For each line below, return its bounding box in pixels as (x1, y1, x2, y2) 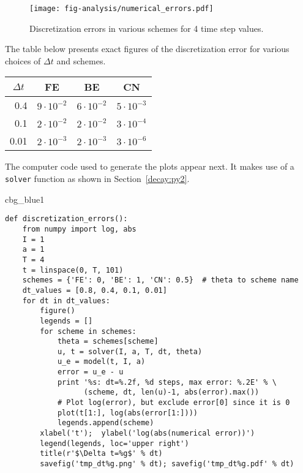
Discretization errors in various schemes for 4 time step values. (29, 21, 264, 34)
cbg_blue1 (5, 192, 45, 205)
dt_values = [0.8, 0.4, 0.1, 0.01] (22, 286, 167, 295)
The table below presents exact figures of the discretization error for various (5, 42, 290, 55)
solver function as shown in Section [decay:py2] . (5, 172, 190, 185)
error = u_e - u (57, 368, 124, 377)
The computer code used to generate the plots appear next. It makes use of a (5, 160, 294, 173)
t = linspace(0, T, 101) (22, 265, 124, 274)
